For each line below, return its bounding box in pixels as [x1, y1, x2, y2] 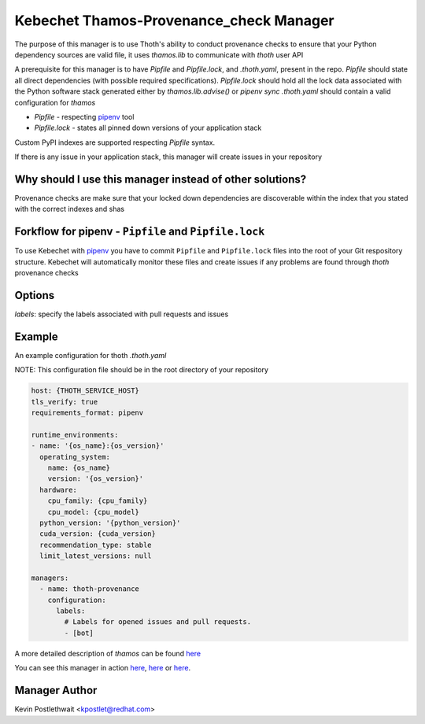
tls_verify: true [31, 397, 98, 406]
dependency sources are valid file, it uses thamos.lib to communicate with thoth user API [14, 50, 304, 59]
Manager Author [14, 684, 98, 697]
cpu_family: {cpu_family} [47, 497, 148, 505]
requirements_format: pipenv [31, 408, 144, 417]
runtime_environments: [31, 430, 119, 439]
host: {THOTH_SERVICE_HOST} [31, 386, 139, 395]
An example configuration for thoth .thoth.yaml [14, 350, 167, 360]
